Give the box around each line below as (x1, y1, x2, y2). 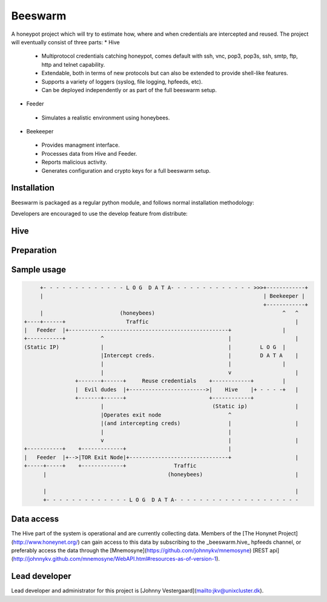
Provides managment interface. (41, 141, 121, 149)
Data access (11, 514, 59, 524)
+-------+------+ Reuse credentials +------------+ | (74, 378, 286, 384)
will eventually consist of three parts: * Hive (11, 38, 121, 45)
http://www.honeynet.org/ (13, 538, 78, 546)
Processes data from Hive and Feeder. (41, 150, 137, 157)
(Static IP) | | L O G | (24, 343, 286, 350)
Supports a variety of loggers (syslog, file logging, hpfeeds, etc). (41, 78, 203, 85)
